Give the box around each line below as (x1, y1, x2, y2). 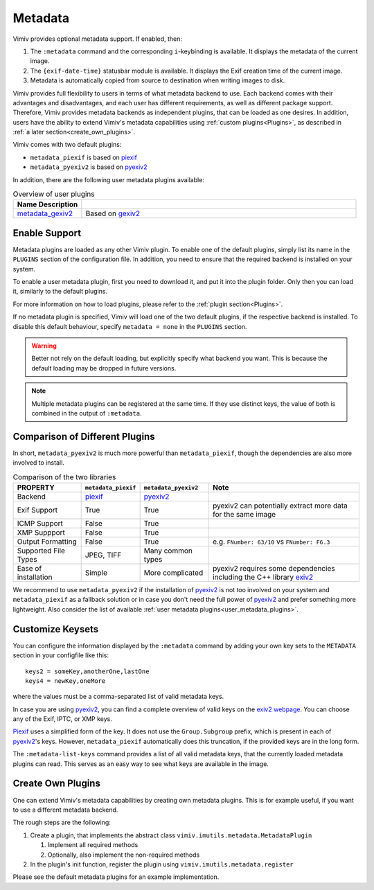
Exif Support (17, 506, 58, 515)
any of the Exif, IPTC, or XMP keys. (12, 715, 112, 723)
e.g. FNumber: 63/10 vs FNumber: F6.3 (212, 537, 330, 546)
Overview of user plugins (12, 189, 95, 199)
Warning (31, 341, 57, 350)
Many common (143, 546, 193, 555)
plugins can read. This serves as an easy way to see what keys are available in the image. (12, 759, 269, 768)
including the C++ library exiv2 (212, 572, 314, 582)
